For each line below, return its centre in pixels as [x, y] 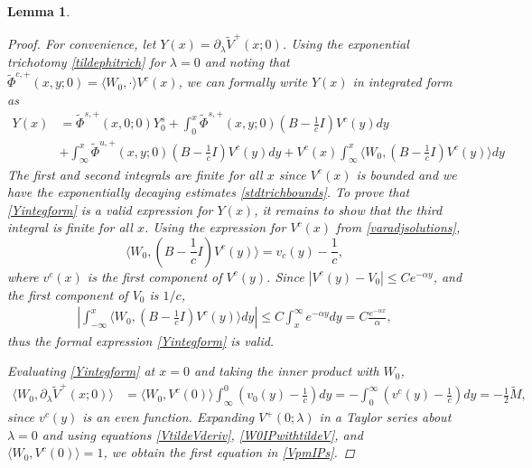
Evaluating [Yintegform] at [81, 371]
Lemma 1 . [39, 11]
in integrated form [402, 82]
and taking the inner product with [286, 371]
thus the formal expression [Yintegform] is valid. [141, 340]
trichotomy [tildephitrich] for [86, 61]
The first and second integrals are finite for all [135, 174]
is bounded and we [406, 174]
